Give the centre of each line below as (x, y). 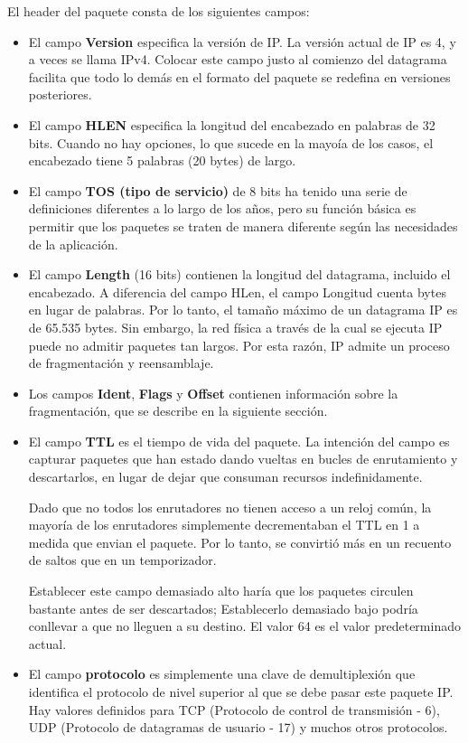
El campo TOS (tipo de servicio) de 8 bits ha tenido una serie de (218, 190)
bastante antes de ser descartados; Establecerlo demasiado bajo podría (223, 608)
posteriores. (60, 94)
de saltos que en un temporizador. (122, 560)
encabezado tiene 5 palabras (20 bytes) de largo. (162, 160)
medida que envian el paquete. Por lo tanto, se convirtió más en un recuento (240, 542)
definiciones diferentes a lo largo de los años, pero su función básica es (222, 208)
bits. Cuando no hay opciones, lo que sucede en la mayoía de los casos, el (231, 142)
